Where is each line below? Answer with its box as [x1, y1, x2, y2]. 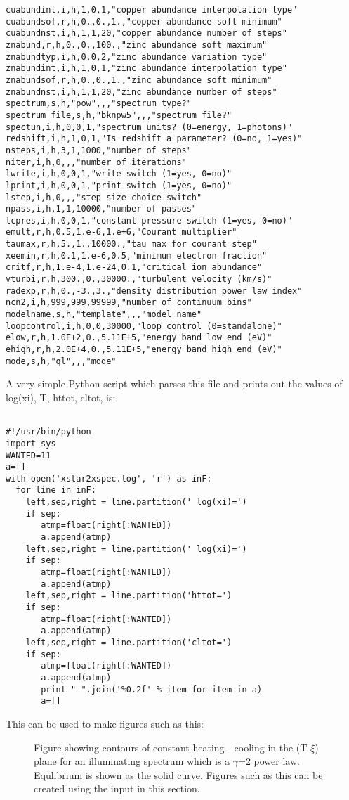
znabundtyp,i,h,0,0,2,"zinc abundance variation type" [6, 51, 268, 62]
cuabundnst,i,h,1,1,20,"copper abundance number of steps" [6, 28, 287, 39]
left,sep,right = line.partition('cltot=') [25, 638, 232, 647]
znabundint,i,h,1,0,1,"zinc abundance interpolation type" [6, 63, 287, 74]
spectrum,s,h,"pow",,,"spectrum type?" [6, 98, 192, 109]
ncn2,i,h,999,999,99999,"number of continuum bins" [6, 297, 252, 308]
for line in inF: [15, 485, 96, 496]
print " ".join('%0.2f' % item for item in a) [41, 684, 263, 695]
